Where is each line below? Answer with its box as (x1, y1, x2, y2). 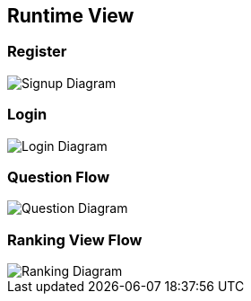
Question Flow (7, 167, 110, 186)
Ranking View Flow (7, 230, 143, 249)
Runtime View (7, 4, 134, 27)
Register (7, 42, 67, 61)
